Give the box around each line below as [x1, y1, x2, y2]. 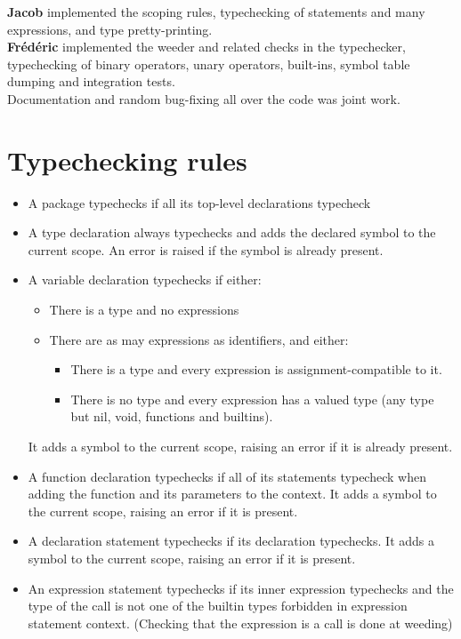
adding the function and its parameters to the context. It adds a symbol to [28, 484, 437, 503]
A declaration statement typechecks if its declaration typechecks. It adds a [28, 531, 434, 550]
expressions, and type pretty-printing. [7, 20, 213, 38]
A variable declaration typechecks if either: [28, 270, 262, 289]
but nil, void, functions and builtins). [70, 407, 273, 426]
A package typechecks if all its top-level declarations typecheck [28, 193, 371, 212]
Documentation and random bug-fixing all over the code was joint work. [7, 89, 400, 108]
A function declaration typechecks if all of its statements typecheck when [28, 467, 426, 485]
